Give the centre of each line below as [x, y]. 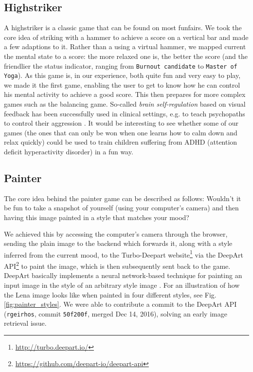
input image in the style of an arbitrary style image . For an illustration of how [122, 285]
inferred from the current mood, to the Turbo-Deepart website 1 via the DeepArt [124, 254]
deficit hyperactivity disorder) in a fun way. [69, 152]
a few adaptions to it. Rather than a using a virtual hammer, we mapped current [125, 46]
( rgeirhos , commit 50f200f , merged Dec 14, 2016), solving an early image [116, 313]
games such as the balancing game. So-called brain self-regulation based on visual [125, 104]
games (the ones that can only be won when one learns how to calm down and [121, 132]
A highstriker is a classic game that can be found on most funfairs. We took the [123, 28]
